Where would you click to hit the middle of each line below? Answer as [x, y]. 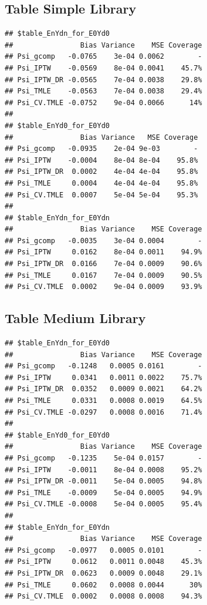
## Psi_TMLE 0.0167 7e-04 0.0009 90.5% [103, 275]
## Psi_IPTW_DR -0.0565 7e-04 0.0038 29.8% [103, 80]
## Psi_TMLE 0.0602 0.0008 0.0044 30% [103, 585]
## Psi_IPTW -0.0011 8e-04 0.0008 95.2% [103, 470]
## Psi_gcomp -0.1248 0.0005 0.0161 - [103, 366]
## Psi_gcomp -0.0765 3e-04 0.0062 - [103, 57]
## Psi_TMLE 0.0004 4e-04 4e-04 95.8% [101, 183]
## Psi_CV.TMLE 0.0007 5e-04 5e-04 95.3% [101, 195]
